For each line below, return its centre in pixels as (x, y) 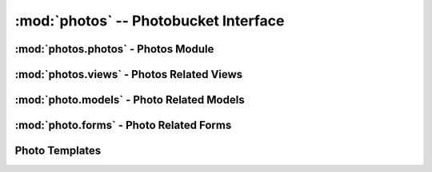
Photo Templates (58, 151)
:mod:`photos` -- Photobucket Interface (150, 21)
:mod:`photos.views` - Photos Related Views (129, 74)
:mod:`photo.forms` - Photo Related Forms (123, 125)
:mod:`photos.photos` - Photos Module (114, 49)
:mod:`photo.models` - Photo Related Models (130, 100)
